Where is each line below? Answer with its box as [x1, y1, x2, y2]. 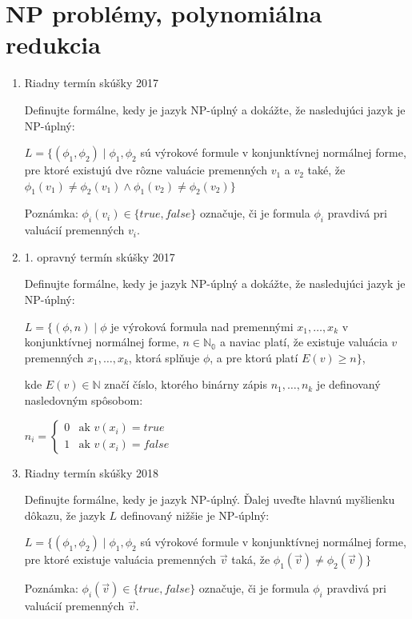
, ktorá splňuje [128, 349, 200, 365]
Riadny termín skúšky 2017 [24, 74, 159, 91]
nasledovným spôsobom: [24, 392, 143, 409]
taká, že [231, 551, 270, 568]
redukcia [6, 28, 101, 61]
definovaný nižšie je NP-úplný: [120, 506, 270, 523]
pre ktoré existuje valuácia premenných [24, 551, 217, 568]
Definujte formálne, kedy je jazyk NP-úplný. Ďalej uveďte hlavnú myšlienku [24, 491, 395, 508]
